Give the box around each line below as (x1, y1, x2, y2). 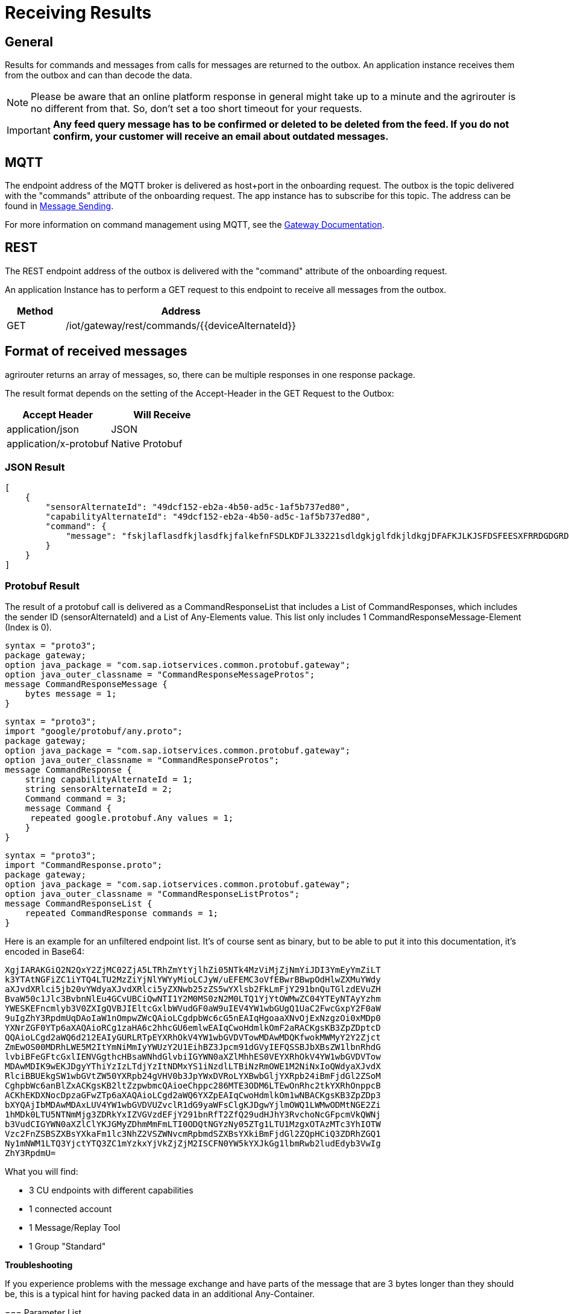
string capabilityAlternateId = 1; (25, 775, 193, 785)
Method (16, 304, 54, 317)
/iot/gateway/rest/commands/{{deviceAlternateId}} (66, 319, 297, 332)
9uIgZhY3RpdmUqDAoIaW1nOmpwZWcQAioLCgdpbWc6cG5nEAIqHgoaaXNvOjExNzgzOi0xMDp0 (5, 1013, 381, 1023)
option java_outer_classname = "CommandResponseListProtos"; (5, 889, 300, 899)
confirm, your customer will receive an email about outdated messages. (52, 130, 389, 143)
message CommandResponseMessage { (5, 679, 168, 690)
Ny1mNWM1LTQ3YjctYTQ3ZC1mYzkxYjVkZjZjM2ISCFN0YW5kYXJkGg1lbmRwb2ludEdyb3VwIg (5, 1139, 381, 1149)
